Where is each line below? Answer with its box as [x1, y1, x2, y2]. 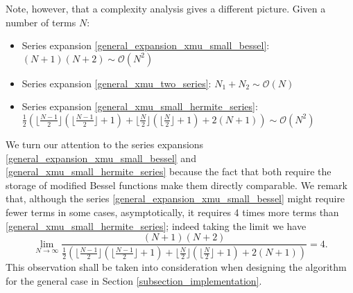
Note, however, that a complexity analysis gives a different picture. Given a [6, 1, 326, 15]
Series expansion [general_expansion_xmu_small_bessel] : [21, 38, 270, 53]
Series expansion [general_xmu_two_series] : [21, 76, 212, 90]
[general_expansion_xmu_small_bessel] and [6, 150, 196, 165]
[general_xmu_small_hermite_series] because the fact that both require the [6, 164, 332, 179]
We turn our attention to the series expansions [6, 136, 204, 151]
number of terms [6, 15, 76, 29]
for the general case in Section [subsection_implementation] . [6, 273, 262, 287]
